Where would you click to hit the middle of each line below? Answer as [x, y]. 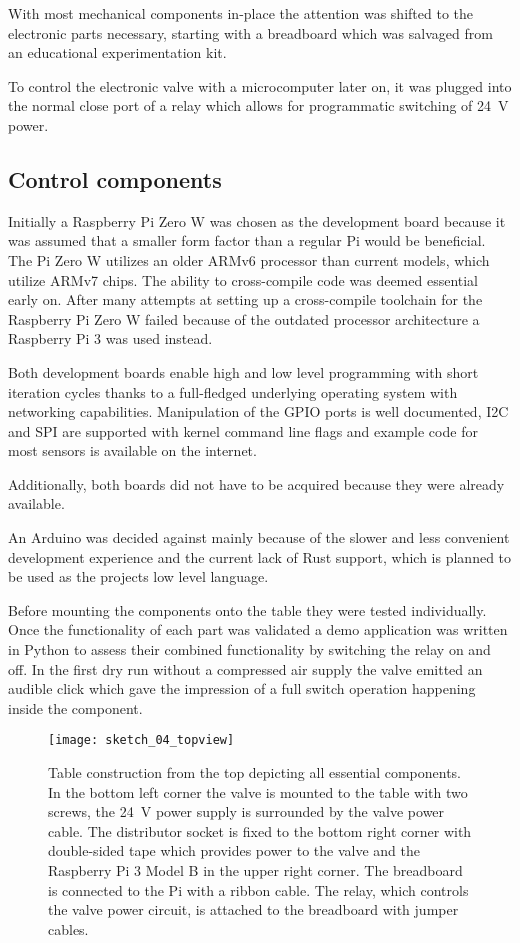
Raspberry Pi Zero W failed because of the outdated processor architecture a [244, 318]
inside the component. [75, 707]
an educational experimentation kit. [117, 52]
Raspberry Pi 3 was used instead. [110, 338]
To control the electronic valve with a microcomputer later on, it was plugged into [260, 85]
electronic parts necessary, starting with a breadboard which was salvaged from [250, 32]
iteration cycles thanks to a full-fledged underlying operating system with [233, 391]
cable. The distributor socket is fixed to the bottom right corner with [260, 830]
